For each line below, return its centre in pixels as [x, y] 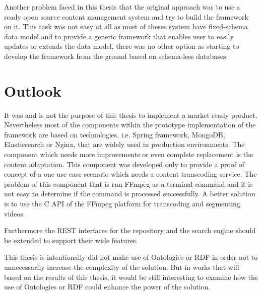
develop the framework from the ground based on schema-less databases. [116, 56]
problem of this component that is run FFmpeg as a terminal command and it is [128, 183]
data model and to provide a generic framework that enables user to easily [119, 36]
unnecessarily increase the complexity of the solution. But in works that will [122, 267]
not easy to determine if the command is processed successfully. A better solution [130, 194]
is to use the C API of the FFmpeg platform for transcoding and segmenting [122, 204]
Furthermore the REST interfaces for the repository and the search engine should [130, 230]
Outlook [33, 90]
